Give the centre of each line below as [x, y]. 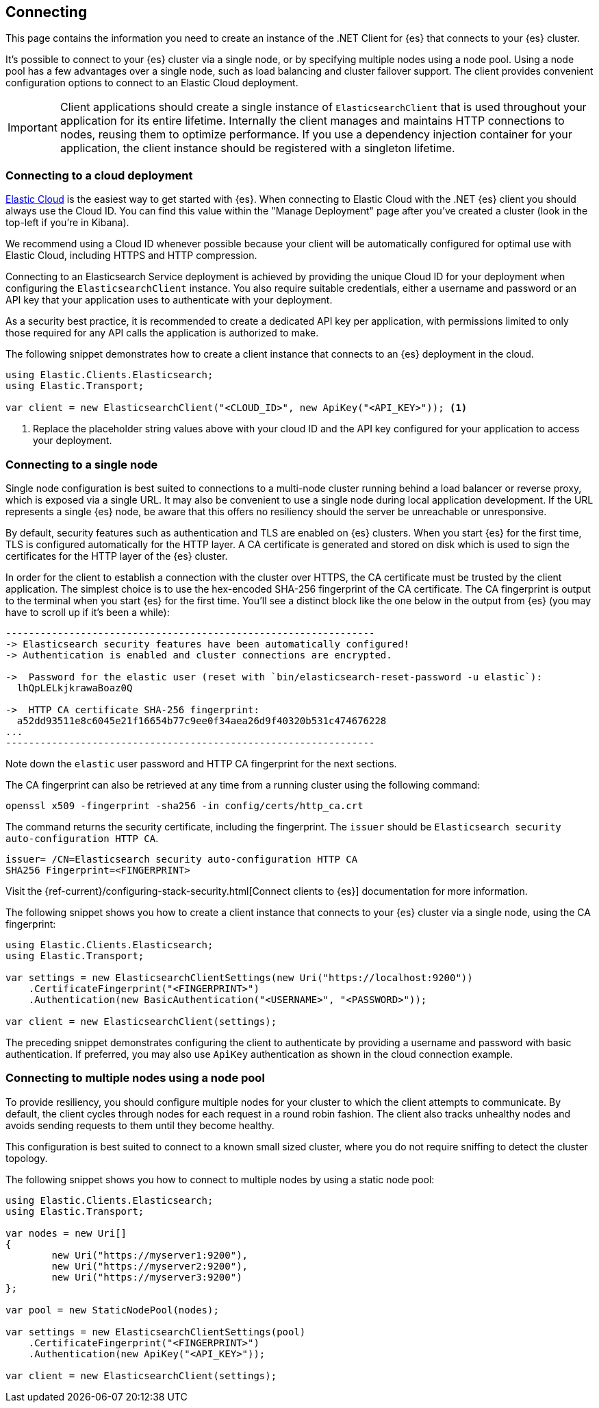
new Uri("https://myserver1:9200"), [150, 1255]
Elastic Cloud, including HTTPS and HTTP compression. [131, 256]
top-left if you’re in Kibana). [67, 223]
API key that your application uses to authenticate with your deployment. [169, 300]
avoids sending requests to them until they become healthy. [140, 1125]
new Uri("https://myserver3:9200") [147, 1277]
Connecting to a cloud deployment [99, 175]
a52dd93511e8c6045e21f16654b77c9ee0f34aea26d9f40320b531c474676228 [202, 720]
